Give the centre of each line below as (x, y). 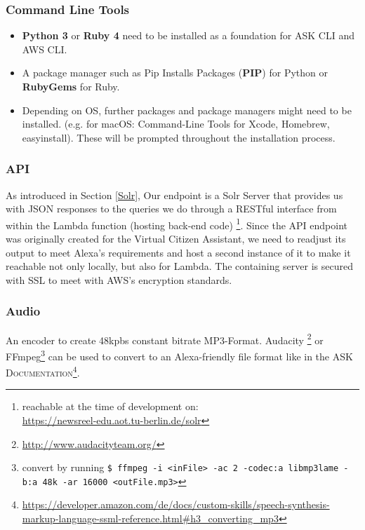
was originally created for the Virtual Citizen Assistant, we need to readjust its (176, 239)
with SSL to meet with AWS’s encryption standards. (119, 279)
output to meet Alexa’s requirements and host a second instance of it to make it (178, 252)
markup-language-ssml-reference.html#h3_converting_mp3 (150, 518)
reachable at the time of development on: (110, 406)
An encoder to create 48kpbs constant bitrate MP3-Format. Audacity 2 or (165, 339)
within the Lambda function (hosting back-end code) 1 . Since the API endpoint (177, 224)
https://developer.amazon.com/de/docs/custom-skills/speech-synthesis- (176, 504)
